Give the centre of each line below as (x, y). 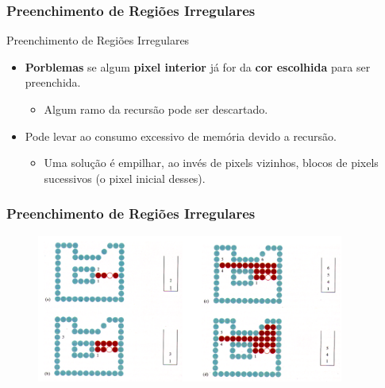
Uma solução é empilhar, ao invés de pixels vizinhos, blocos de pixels (211, 163)
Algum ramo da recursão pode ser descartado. (156, 109)
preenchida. (53, 82)
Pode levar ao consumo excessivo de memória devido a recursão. (181, 136)
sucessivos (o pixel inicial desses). (125, 178)
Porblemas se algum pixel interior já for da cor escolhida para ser (198, 66)
